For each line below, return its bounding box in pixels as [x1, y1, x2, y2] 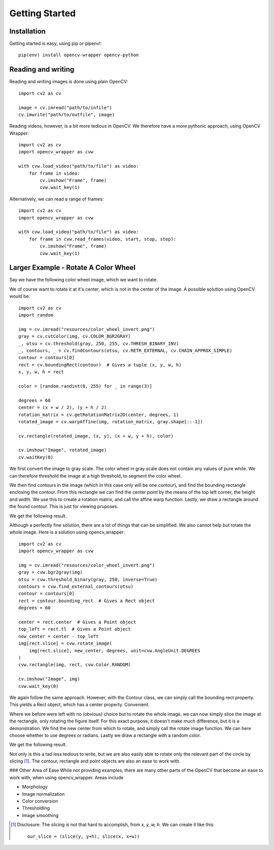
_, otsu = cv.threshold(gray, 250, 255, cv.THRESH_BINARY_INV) [18, 340, 179, 347]
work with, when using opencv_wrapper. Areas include [9, 774, 124, 780]
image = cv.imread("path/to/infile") [18, 105, 113, 110]
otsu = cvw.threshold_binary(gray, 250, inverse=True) [18, 577, 158, 582]
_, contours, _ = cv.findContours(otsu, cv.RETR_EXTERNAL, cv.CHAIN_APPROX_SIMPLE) [18, 348, 233, 353]
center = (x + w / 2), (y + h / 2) [18, 404, 107, 411]
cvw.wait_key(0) [18, 683, 59, 689]
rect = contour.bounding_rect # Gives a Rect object [18, 597, 155, 604]
